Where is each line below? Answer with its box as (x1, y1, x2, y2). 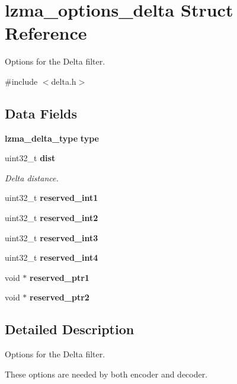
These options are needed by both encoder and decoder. (5, 367, 208, 380)
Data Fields (5, 104, 78, 122)
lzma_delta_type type (5, 132, 99, 144)
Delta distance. (5, 171, 59, 184)
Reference (5, 21, 87, 45)
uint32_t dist (5, 152, 56, 164)
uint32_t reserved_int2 (5, 212, 98, 224)
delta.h (51, 75, 76, 87)
